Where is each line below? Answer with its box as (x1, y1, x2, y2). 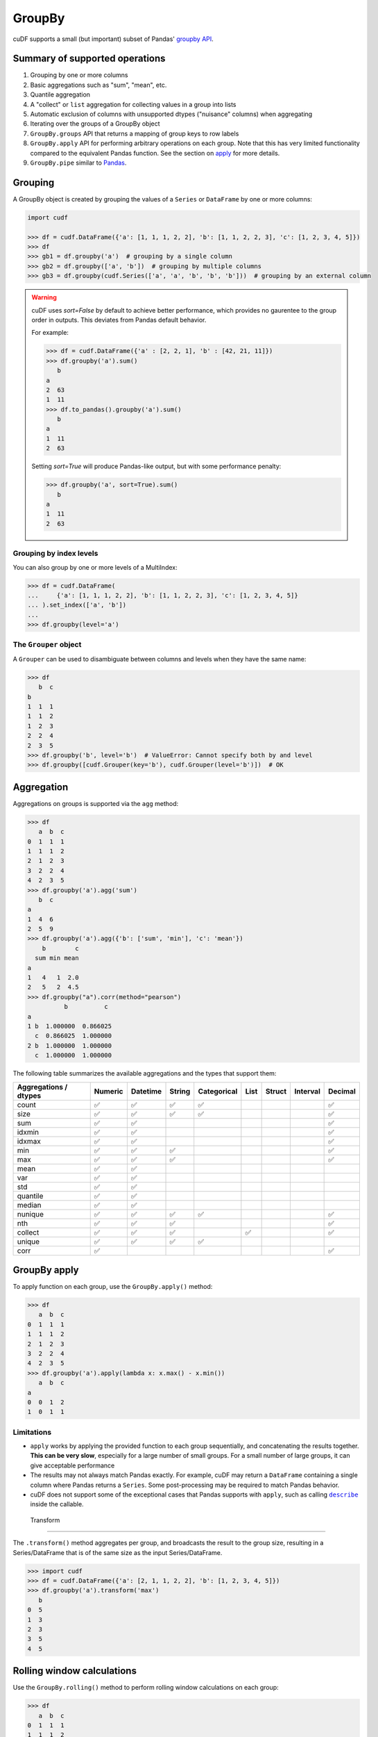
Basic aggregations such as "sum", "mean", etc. (30, 81, 167, 89)
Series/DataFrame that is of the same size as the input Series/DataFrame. (12, 1548, 223, 1556)
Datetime (130, 1086, 162, 1096)
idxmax (17, 1136, 41, 1146)
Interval (294, 1086, 320, 1096)
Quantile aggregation (30, 90, 90, 99)
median (17, 1200, 42, 1210)
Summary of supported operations (12, 53, 166, 65)
